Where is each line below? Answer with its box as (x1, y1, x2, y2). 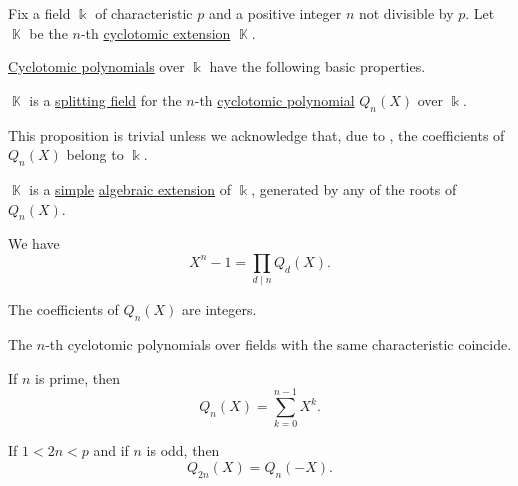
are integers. (182, 299, 257, 320)
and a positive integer (208, 3, 342, 23)
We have (8, 233, 60, 254)
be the (29, 22, 68, 43)
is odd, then (146, 440, 220, 461)
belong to (66, 144, 124, 165)
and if (93, 440, 129, 461)
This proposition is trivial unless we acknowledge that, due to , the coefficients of (8, 124, 505, 145)
